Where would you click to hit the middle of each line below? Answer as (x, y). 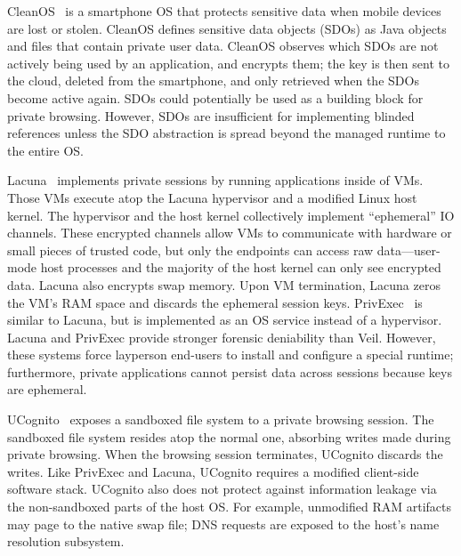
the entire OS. (45, 150)
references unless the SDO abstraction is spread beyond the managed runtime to (226, 133)
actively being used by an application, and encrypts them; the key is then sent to (228, 63)
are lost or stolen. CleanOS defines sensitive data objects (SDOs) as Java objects (227, 28)
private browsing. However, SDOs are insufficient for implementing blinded (211, 115)
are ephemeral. (47, 389)
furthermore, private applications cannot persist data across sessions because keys (230, 371)
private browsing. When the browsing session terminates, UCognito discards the (225, 454)
